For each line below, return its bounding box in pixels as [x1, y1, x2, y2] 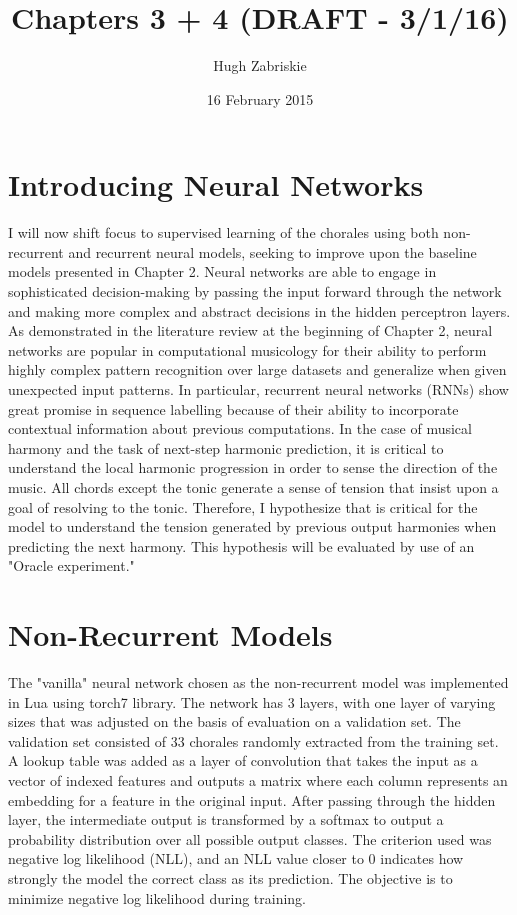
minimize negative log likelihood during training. [8, 887, 307, 908]
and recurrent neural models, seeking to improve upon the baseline [68, 241, 477, 262]
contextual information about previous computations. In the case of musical [8, 418, 472, 439]
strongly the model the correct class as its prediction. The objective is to [8, 868, 453, 888]
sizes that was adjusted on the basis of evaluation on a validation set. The [8, 711, 461, 732]
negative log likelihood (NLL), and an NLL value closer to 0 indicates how [8, 848, 464, 869]
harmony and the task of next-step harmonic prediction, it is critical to [8, 437, 444, 458]
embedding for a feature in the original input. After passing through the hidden [8, 789, 496, 810]
